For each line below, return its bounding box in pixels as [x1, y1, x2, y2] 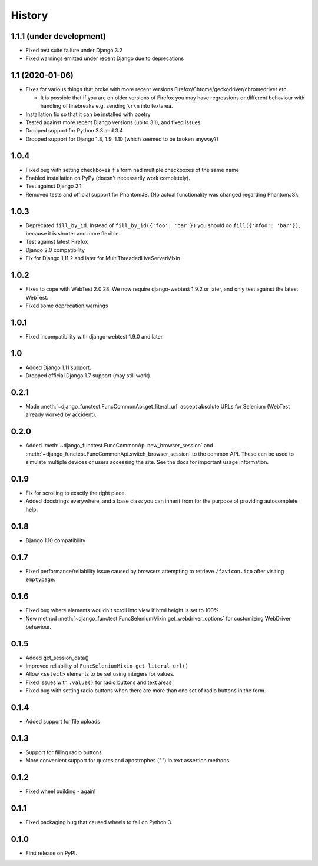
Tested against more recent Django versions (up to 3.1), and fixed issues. [25, 118, 203, 126]
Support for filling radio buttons [25, 748, 102, 756]
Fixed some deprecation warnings [25, 302, 108, 309]
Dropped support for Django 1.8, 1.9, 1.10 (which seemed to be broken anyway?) [25, 135, 219, 142]
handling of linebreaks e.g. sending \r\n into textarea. [40, 102, 173, 110]
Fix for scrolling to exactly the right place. [25, 489, 127, 497]
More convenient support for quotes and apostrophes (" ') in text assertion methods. [25, 757, 231, 764]
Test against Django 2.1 [25, 183, 82, 190]
